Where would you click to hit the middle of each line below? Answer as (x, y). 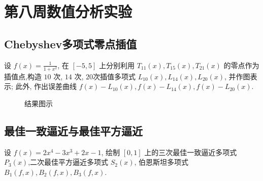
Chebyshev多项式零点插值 (71, 43)
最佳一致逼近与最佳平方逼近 (73, 130)
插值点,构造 (23, 76)
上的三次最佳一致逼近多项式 (191, 152)
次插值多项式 (114, 76)
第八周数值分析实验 (68, 11)
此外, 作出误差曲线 (46, 86)
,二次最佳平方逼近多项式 (68, 162)
